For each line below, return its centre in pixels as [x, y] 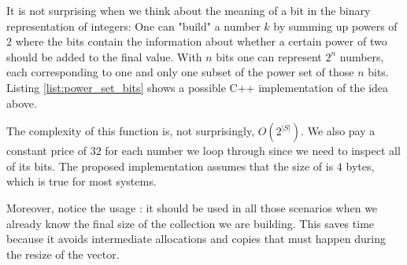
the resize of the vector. [63, 254]
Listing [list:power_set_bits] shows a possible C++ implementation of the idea [198, 87]
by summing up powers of [335, 26]
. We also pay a [338, 131]
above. [22, 103]
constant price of [47, 151]
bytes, [360, 166]
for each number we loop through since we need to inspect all [253, 151]
